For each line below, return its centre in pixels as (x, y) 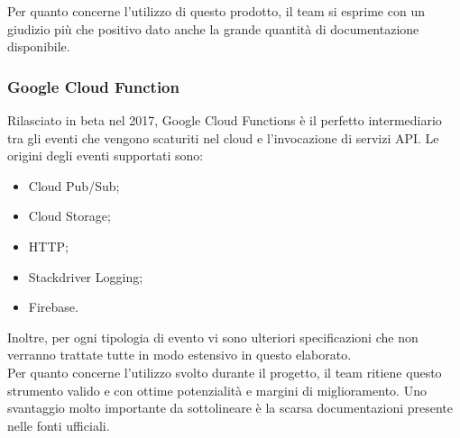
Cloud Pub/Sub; (74, 185)
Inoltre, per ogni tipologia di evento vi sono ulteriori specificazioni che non (213, 337)
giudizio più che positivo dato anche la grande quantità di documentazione (213, 28)
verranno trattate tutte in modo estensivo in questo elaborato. (179, 355)
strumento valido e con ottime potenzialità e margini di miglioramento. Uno (217, 390)
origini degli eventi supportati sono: (106, 155)
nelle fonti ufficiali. (59, 425)
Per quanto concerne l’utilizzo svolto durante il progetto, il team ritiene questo (225, 372)
